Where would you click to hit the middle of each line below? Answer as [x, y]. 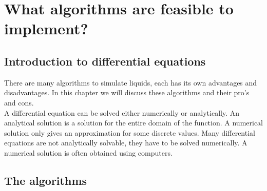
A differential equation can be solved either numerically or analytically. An [122, 112]
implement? [46, 28]
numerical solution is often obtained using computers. [88, 152]
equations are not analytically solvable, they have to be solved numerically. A [126, 143]
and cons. [19, 102]
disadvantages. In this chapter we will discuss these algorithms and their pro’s [127, 92]
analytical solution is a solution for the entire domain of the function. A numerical [133, 123]
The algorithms [46, 180]
